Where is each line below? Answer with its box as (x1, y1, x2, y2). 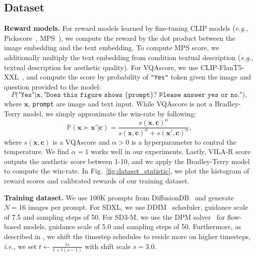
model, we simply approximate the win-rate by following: (23, 108, 196, 119)
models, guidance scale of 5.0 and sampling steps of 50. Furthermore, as (23, 221, 242, 232)
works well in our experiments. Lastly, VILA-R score (91, 146, 251, 157)
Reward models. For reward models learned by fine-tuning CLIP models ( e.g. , (4, 23, 248, 33)
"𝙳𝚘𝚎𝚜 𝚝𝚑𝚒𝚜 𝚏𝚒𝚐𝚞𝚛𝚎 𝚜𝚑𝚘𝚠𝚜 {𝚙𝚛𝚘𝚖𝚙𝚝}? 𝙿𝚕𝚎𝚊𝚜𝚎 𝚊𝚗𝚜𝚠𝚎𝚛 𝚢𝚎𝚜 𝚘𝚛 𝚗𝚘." (44, 91, 243, 99)
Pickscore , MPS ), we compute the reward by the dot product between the (4, 32, 236, 43)
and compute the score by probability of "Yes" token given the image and (26, 72, 251, 82)
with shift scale (85, 241, 131, 251)
